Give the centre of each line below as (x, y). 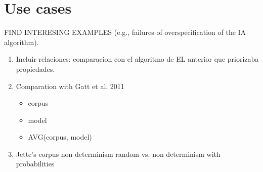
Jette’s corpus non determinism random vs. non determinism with (118, 154)
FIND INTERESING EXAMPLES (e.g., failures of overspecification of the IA (125, 32)
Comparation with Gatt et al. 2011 (70, 86)
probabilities (35, 164)
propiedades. (35, 69)
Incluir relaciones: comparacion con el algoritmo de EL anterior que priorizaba (137, 59)
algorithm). (21, 42)
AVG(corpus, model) (60, 137)
